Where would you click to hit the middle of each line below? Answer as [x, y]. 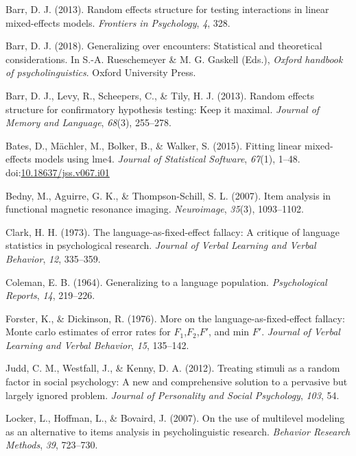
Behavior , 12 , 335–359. [53, 258]
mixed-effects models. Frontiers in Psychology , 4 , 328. [118, 22]
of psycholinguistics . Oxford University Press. [101, 72]
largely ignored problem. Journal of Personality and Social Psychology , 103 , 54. [173, 395]
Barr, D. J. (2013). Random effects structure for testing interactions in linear [167, 9]
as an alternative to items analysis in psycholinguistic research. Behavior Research [178, 431]
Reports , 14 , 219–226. [50, 295]
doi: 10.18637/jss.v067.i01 [58, 172]
